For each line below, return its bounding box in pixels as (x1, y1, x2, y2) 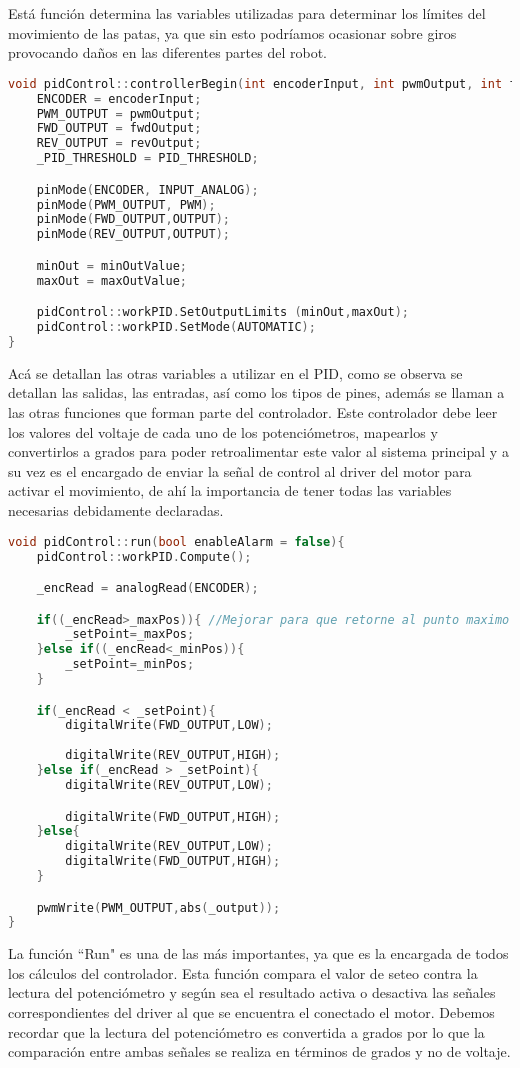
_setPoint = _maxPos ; (65, 627, 195, 642)
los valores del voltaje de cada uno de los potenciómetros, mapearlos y (8, 421, 438, 442)
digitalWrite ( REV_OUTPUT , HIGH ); (65, 748, 281, 763)
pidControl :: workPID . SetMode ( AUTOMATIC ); (36, 320, 316, 335)
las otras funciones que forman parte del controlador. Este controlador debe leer (8, 402, 498, 423)
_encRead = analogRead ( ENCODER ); (36, 581, 259, 596)
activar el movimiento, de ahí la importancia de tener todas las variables (8, 480, 452, 501)
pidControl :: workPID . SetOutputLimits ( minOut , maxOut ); (36, 305, 409, 320)
